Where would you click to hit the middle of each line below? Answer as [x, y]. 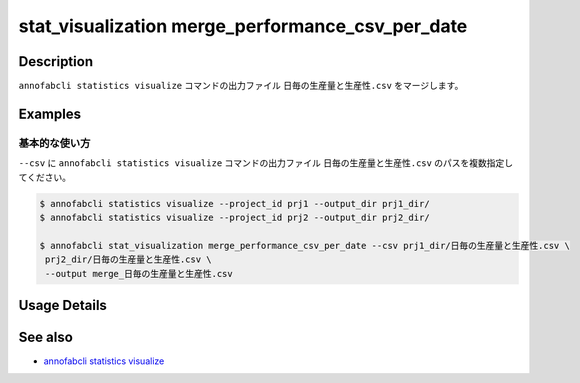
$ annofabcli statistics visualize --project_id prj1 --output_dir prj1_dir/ [234, 203]
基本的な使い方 [54, 143]
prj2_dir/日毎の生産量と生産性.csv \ [128, 259]
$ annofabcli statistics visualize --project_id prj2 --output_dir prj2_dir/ [234, 217]
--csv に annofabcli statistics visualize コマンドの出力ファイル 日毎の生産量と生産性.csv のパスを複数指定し [266, 163]
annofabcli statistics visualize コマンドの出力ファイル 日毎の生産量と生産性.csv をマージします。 [241, 86]
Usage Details [62, 305]
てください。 [45, 177]
